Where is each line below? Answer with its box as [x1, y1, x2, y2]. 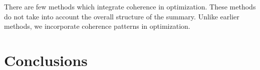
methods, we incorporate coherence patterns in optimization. [4, 21, 190, 31]
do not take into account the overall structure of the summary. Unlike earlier [4, 11, 239, 21]
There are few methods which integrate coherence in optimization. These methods [4, 1, 256, 11]
